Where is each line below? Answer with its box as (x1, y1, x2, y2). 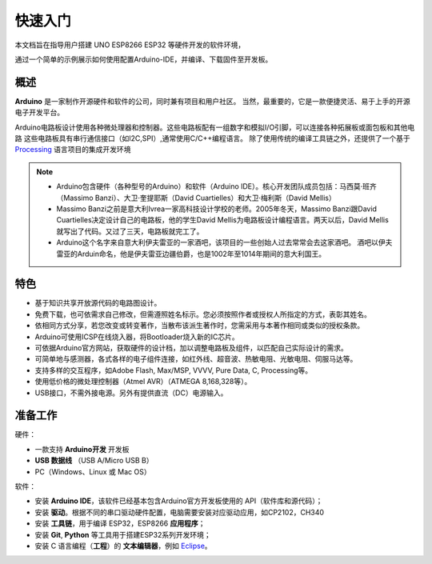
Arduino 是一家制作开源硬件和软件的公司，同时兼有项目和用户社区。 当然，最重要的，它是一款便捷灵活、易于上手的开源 (14, 96, 411, 106)
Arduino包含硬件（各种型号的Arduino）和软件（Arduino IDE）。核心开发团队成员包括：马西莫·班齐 (56, 182, 378, 191)
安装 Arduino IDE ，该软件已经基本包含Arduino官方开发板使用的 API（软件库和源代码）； (34, 496, 323, 506)
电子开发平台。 (14, 108, 64, 118)
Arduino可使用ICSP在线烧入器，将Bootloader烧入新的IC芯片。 (34, 332, 239, 342)
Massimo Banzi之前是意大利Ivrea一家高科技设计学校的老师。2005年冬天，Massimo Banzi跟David (56, 204, 378, 214)
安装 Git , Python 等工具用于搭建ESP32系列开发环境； (34, 530, 211, 539)
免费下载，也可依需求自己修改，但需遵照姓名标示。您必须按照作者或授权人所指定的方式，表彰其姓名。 (34, 309, 371, 319)
